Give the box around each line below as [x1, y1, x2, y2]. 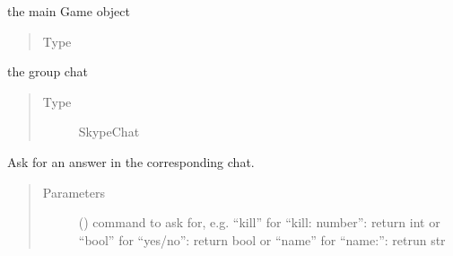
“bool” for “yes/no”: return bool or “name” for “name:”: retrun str [78, 230, 446, 249]
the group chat [7, 62, 88, 81]
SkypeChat [78, 122, 140, 141]
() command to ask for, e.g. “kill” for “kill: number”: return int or [78, 213, 440, 232]
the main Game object [7, 2, 130, 20]
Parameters [42, 182, 105, 201]
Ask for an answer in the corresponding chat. [7, 152, 255, 171]
